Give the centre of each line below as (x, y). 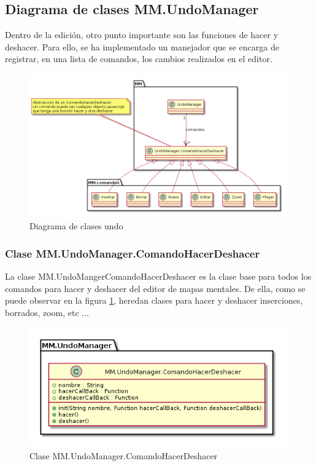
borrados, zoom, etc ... (47, 312)
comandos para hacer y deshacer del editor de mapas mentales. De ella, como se (155, 288)
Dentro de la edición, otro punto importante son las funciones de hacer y (142, 35)
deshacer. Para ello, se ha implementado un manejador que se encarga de (142, 46)
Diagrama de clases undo (76, 226)
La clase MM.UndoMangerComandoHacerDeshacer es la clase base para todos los (158, 276)
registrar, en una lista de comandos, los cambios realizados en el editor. (139, 59)
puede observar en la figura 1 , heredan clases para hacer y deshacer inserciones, (154, 300)
